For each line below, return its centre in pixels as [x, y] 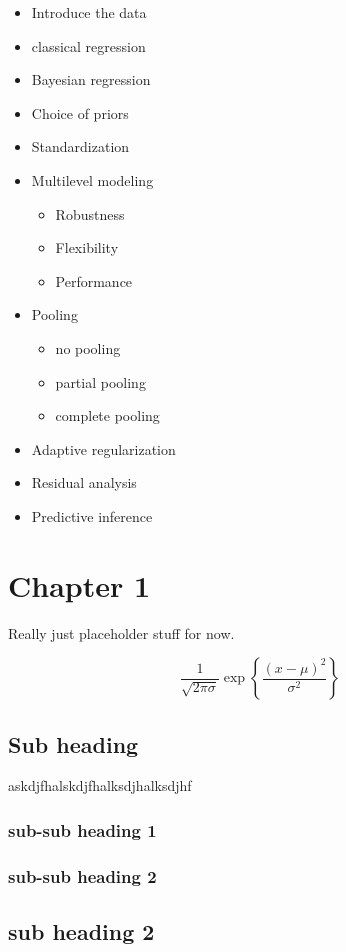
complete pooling [107, 415]
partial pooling [100, 381]
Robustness [90, 213]
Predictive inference [92, 515]
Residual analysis [84, 482]
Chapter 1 [79, 584]
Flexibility [87, 247]
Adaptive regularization [103, 448]
